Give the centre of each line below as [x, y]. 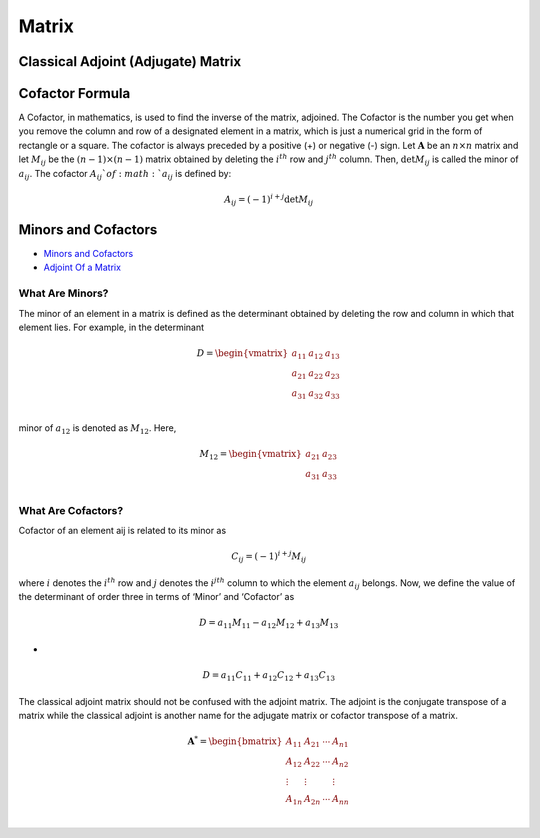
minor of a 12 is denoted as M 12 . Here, [97, 429]
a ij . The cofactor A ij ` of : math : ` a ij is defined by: [125, 174]
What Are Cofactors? [71, 510]
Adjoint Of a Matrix [82, 267]
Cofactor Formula [74, 93]
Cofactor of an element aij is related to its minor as [122, 531]
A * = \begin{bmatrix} [235, 740]
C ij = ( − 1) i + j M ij [269, 557]
